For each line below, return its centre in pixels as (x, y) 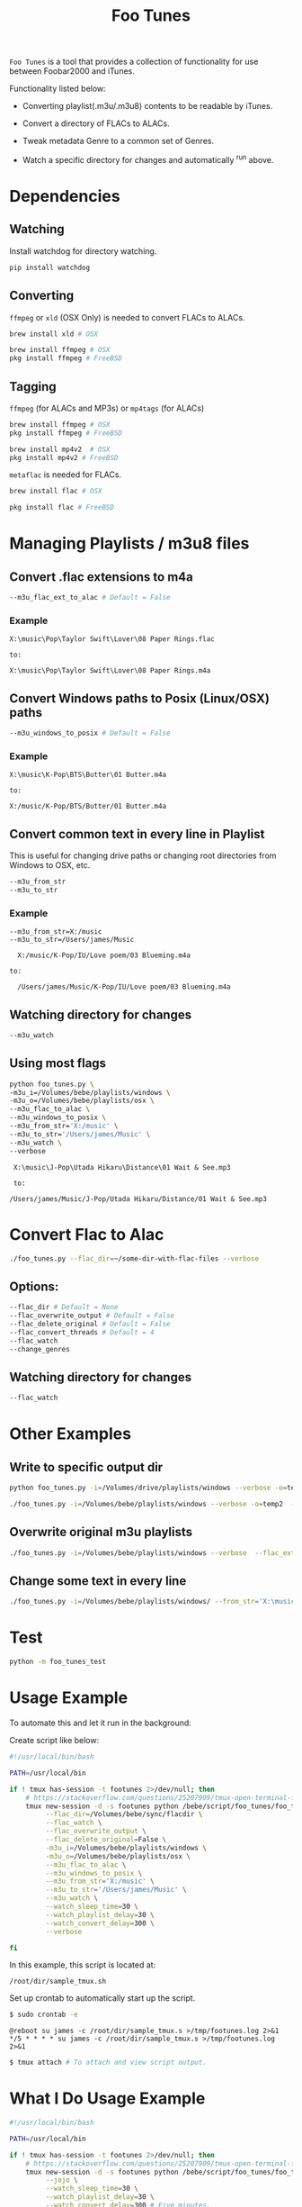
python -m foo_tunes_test (58, 1662)
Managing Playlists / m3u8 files (129, 543)
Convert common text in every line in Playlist (137, 834)
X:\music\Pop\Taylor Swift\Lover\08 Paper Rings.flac (112, 639)
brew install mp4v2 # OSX (60, 449)
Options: (34, 1286)
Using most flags (58, 1063)
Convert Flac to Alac (87, 1234)
